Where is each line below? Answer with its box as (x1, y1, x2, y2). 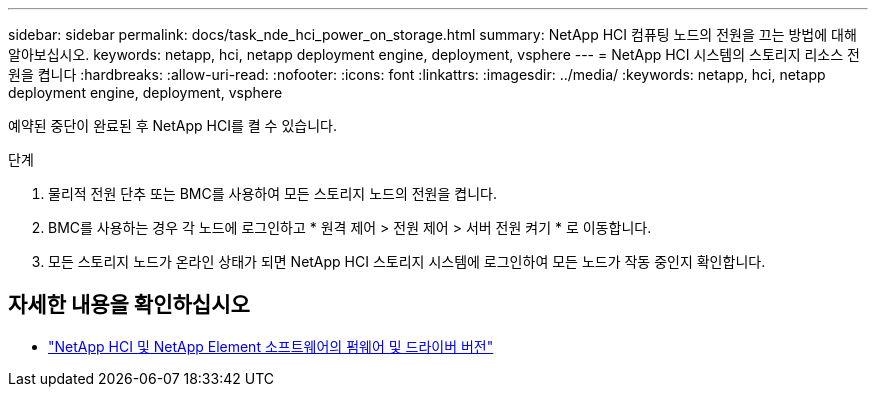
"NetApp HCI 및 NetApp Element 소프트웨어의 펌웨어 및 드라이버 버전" (48, 337, 494, 355)
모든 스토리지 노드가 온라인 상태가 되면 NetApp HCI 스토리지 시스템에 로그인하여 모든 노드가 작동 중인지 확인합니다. (48, 253, 766, 270)
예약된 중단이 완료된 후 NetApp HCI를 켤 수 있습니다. (8, 117, 337, 134)
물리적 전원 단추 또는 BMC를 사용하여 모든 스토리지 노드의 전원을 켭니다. (48, 185, 497, 202)
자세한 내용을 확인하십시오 (8, 292, 250, 318)
